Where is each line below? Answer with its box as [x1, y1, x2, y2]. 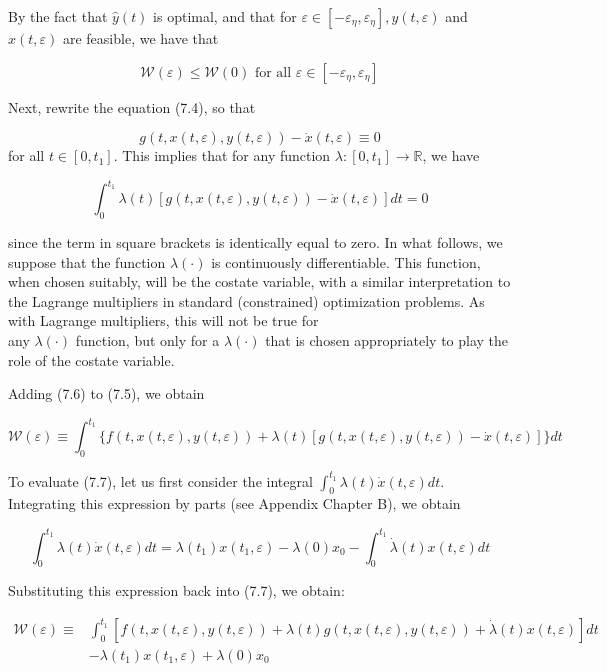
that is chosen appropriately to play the [265, 330, 509, 351]
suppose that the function [8, 251, 166, 272]
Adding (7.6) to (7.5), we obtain [8, 383, 205, 404]
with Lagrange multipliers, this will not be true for [8, 310, 319, 331]
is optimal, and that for [153, 6, 297, 26]
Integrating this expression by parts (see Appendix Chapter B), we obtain [8, 493, 461, 514]
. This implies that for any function [113, 145, 331, 166]
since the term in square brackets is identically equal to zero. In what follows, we [8, 232, 503, 253]
